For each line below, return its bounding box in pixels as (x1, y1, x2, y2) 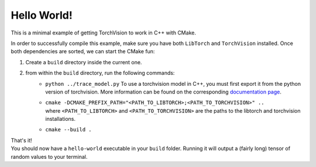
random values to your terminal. (11, 153, 88, 160)
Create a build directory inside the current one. (25, 58, 142, 65)
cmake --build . (45, 126, 92, 133)
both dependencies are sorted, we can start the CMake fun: (11, 48, 155, 55)
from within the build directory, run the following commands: (25, 69, 175, 76)
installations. (45, 116, 76, 123)
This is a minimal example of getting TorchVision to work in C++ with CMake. (11, 29, 196, 36)
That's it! (11, 137, 32, 144)
